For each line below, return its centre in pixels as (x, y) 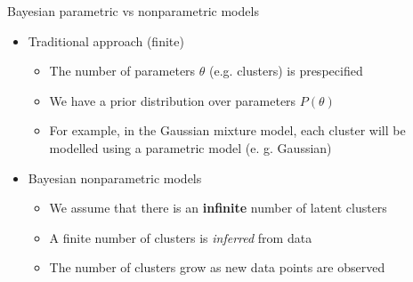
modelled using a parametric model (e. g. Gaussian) (190, 147)
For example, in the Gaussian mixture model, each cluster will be (227, 130)
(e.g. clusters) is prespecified (286, 71)
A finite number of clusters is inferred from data (181, 237)
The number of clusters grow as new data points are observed (217, 267)
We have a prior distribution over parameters (173, 100)
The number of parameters (122, 71)
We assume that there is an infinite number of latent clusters (218, 208)
